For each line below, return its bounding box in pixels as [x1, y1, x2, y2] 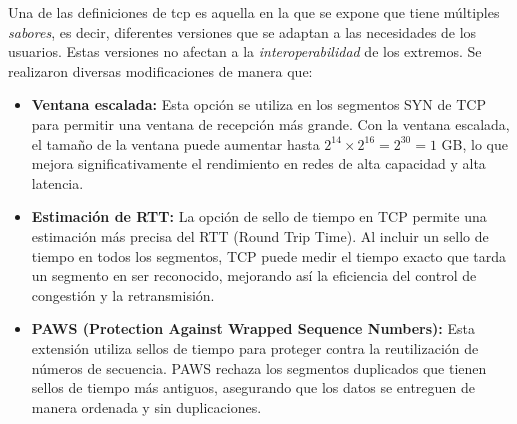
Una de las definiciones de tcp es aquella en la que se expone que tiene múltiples [8, 2, 500, 22]
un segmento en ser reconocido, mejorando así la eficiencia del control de [31, 265, 477, 286]
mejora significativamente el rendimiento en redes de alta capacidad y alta [31, 153, 486, 174]
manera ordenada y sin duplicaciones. [31, 396, 262, 417]
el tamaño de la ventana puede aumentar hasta [31, 133, 320, 154]
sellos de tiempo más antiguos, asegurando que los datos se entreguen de [31, 377, 475, 398]
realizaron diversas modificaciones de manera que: [8, 60, 313, 81]
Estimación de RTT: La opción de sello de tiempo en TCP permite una [31, 206, 487, 227]
